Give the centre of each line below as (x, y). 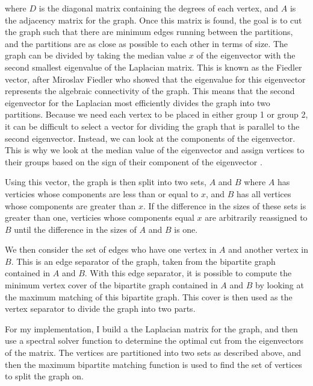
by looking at (280, 285)
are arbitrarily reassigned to (256, 217)
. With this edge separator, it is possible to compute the (188, 273)
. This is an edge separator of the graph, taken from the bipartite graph (143, 261)
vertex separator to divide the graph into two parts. (100, 308)
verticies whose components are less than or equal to (102, 193)
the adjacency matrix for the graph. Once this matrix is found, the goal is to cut (153, 20)
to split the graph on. (44, 376)
